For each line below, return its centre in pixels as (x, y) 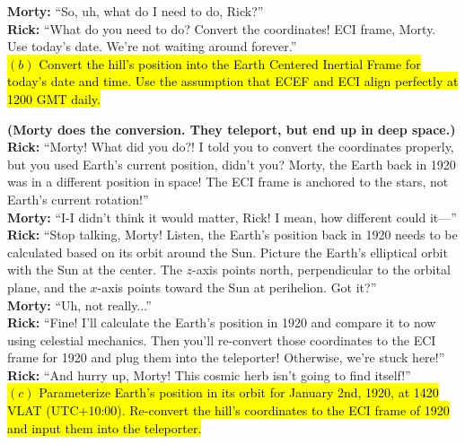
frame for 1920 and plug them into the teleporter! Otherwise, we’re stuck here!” (226, 357)
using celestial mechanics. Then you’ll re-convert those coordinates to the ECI (222, 340)
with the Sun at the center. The (95, 270)
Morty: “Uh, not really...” (79, 305)
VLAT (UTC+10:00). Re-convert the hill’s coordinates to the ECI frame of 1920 (228, 410)
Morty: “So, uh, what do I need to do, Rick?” (136, 11)
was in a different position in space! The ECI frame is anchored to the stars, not (228, 182)
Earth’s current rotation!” (78, 199)
